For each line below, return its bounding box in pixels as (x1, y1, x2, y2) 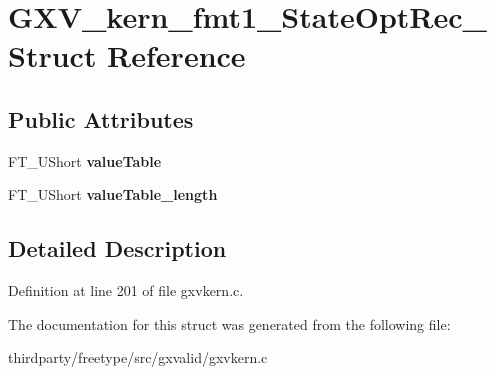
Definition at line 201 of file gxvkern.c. (8, 280, 244, 301)
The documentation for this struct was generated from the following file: (8, 313, 451, 334)
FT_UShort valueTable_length (8, 184, 218, 205)
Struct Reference (8, 35, 246, 76)
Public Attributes (8, 103, 194, 134)
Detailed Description (8, 233, 227, 264)
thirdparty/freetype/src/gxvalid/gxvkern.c (8, 347, 268, 368)
